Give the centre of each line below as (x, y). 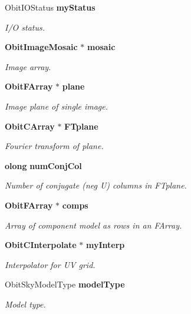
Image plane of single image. (57, 106)
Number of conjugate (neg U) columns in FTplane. (96, 185)
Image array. (28, 66)
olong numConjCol (43, 165)
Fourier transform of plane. (54, 146)
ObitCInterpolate (41, 245)
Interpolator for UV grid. (50, 264)
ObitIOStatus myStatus (50, 7)
